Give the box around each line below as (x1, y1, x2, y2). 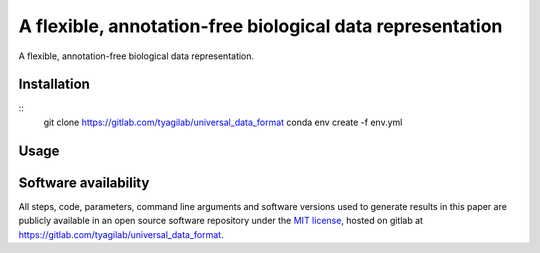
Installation (18, 76, 90, 93)
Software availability (18, 174, 150, 191)
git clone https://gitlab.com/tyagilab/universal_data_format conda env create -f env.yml (43, 116, 403, 128)
